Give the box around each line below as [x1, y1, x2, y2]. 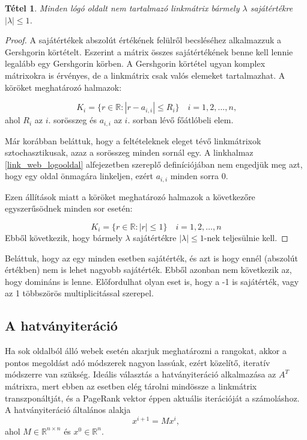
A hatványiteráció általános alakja [5, 403, 131, 416]
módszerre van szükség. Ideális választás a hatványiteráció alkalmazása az [5, 368, 276, 380]
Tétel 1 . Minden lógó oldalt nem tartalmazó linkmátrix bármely [5, 2, 240, 14]
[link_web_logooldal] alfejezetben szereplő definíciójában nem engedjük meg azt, [5, 157, 303, 170]
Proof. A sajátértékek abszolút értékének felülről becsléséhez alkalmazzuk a [5, 34, 281, 46]
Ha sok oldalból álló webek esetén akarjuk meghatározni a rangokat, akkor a [5, 344, 287, 357]
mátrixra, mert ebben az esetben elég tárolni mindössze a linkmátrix [5, 379, 257, 392]
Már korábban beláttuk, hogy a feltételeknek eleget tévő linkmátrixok [5, 134, 261, 147]
